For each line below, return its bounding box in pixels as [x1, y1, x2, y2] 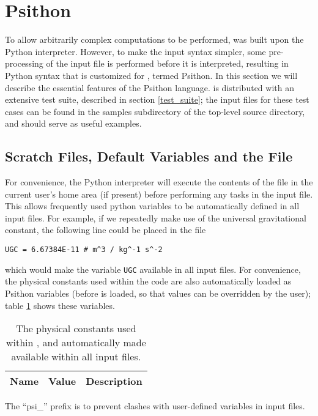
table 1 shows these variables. [5, 299, 115, 311]
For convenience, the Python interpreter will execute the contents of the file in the [5, 176, 313, 188]
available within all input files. [11, 349, 141, 364]
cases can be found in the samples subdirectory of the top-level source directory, [5, 105, 305, 117]
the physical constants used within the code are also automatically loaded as [5, 275, 292, 288]
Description [86, 374, 142, 388]
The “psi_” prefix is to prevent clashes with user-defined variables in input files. [5, 399, 305, 412]
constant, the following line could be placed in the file [5, 223, 206, 236]
